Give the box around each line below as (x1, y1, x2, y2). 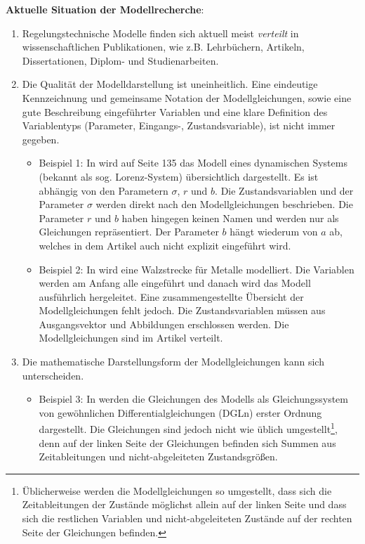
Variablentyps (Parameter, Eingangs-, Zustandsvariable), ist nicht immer (22, 118, 336, 133)
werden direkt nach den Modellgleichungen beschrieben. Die (95, 197, 353, 212)
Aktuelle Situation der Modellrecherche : (6, 2, 204, 16)
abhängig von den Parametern (39, 183, 168, 197)
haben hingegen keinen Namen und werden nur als (121, 210, 339, 225)
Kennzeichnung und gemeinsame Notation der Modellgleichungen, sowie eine (22, 90, 352, 105)
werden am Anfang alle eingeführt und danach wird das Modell (39, 276, 311, 290)
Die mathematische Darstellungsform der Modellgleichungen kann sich (22, 354, 324, 369)
